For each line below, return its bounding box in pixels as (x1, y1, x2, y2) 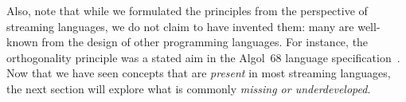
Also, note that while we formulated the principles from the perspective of (6, 2, 368, 18)
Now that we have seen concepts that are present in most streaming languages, (6, 65, 391, 81)
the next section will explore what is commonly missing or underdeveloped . (6, 80, 371, 96)
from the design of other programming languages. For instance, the (41, 33, 369, 50)
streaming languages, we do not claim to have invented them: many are (6, 18, 354, 34)
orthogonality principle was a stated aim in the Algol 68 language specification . (6, 49, 400, 65)
